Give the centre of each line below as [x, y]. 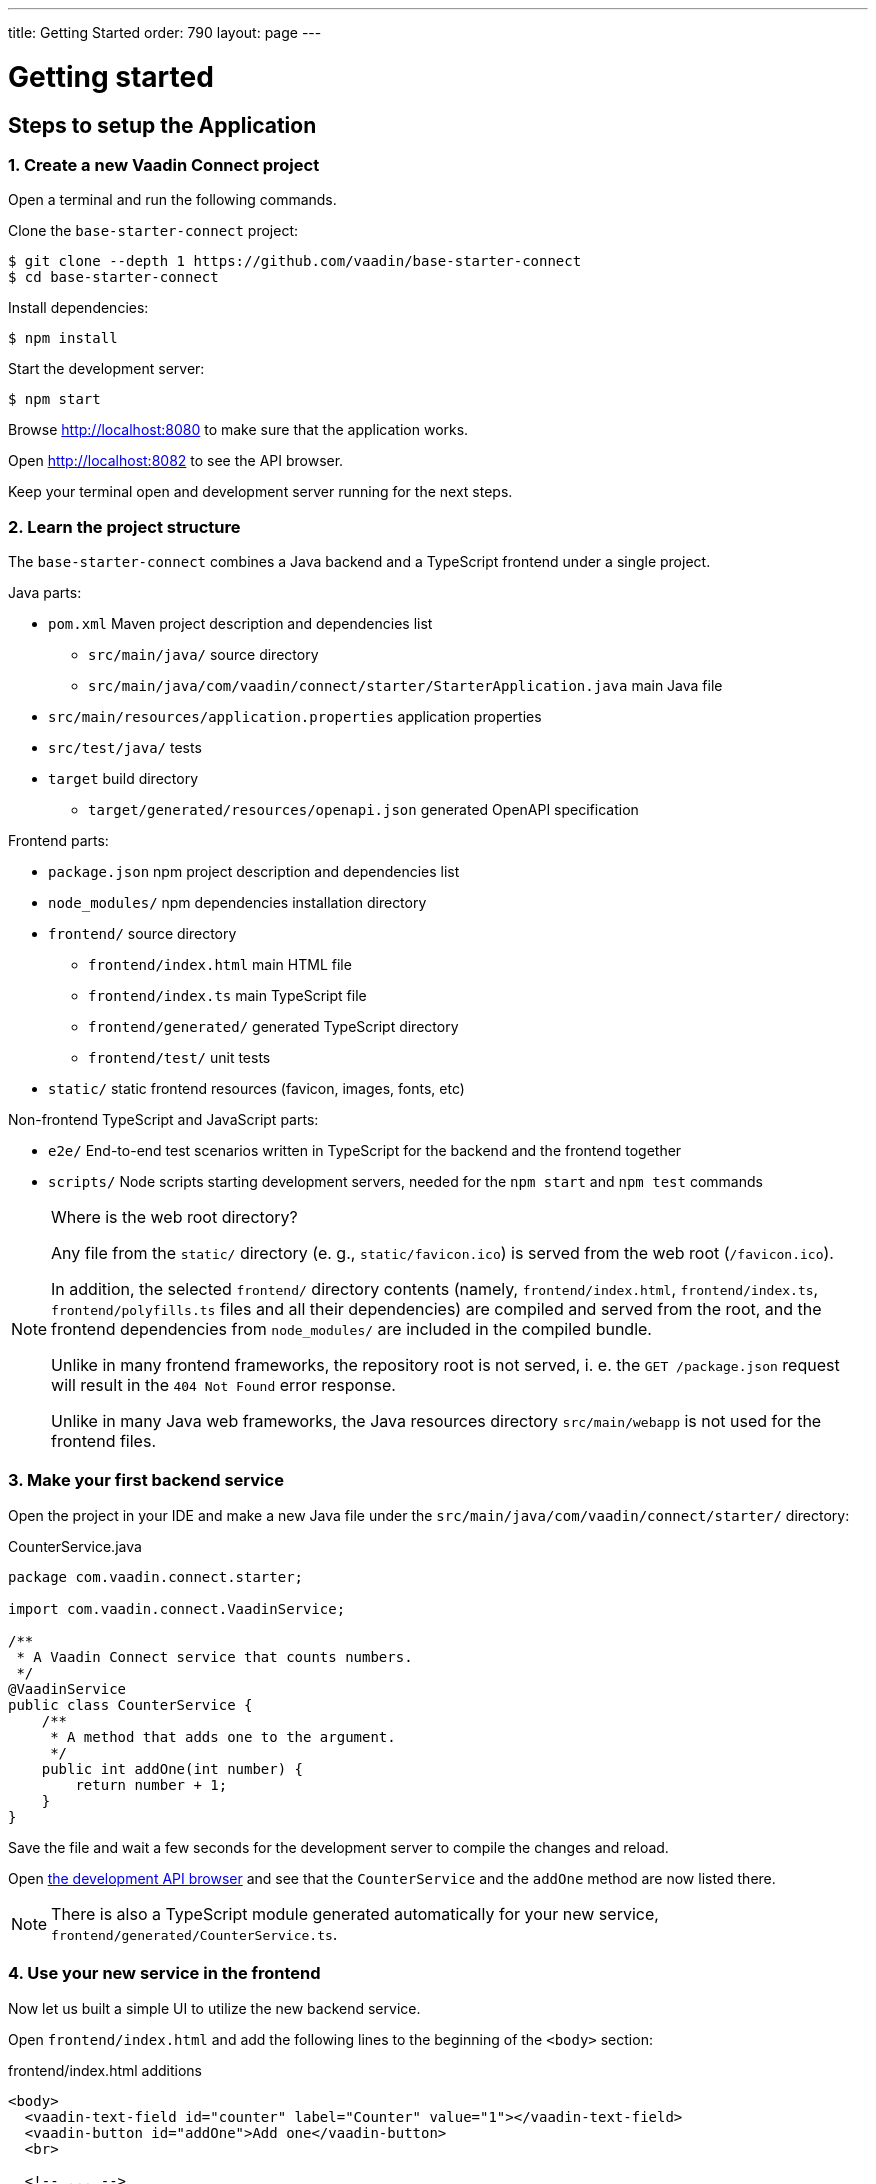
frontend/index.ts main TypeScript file [227, 996]
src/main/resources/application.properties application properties [295, 717]
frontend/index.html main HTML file [220, 965]
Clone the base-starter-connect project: [153, 231]
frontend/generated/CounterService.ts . [194, 1933]
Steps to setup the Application [162, 125]
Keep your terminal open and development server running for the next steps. [260, 492]
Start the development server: [106, 369]
